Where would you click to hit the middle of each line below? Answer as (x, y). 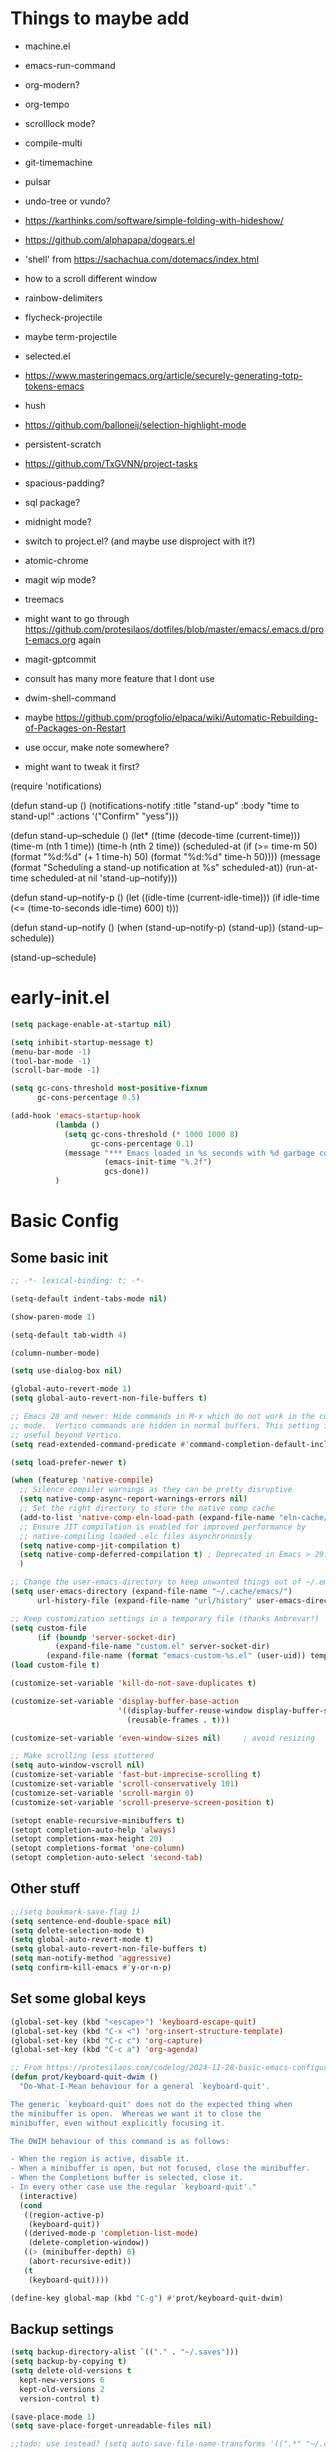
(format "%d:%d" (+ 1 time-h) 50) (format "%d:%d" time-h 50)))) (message (165, 856)
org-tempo (47, 104)
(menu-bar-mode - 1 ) (51, 1052)
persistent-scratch (63, 444)
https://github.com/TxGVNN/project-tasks (111, 463)
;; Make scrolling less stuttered (82, 1756)
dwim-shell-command (70, 698)
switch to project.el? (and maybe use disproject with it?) (140, 541)
